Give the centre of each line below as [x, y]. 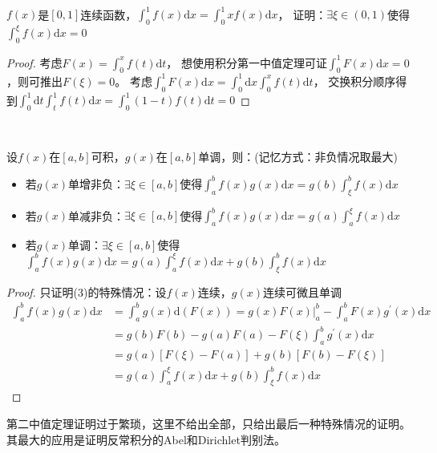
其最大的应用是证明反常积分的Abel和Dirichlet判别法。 [146, 439]
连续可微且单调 [302, 291]
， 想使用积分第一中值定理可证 [247, 62]
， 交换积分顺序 [354, 81]
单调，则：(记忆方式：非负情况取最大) [298, 156]
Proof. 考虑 [34, 62]
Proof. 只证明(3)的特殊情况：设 [87, 291]
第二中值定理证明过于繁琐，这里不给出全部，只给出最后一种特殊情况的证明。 [208, 423]
